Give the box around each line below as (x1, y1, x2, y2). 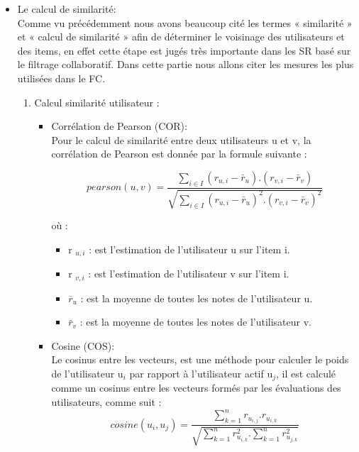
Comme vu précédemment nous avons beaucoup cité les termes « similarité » (17, 15, 353, 30)
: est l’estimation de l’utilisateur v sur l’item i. (88, 266, 289, 281)
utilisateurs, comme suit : (51, 395, 162, 409)
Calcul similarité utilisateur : (34, 94, 160, 109)
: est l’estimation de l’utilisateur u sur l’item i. (89, 241, 290, 256)
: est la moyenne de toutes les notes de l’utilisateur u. (80, 290, 313, 305)
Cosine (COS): (51, 338, 115, 353)
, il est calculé (276, 366, 336, 381)
